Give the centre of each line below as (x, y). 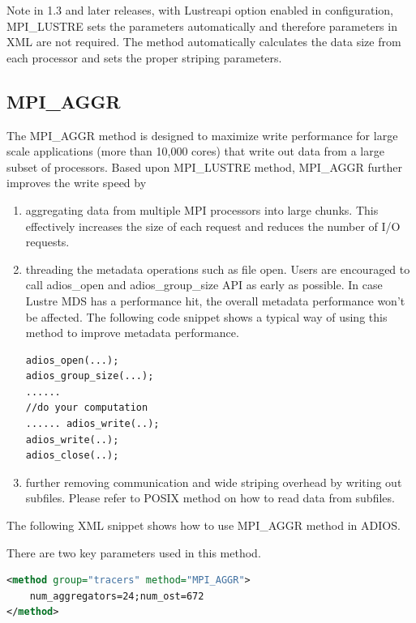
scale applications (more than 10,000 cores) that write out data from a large (195, 151)
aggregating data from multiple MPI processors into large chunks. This (202, 209)
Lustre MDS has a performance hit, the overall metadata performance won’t (215, 300)
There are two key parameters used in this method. (134, 552)
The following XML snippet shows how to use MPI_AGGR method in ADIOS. (204, 525)
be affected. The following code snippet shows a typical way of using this (206, 316)
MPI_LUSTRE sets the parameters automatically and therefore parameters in (202, 26)
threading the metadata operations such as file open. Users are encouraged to (218, 269)
